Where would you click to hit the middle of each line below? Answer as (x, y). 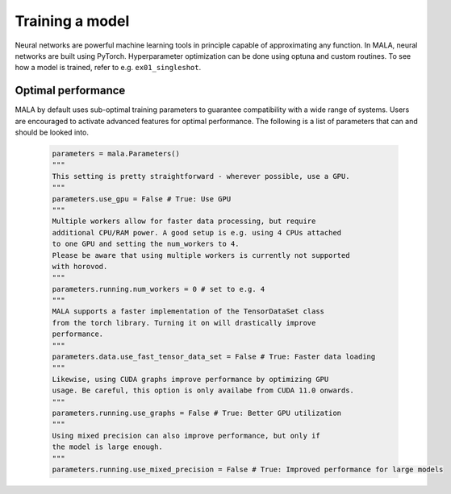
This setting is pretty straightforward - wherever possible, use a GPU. (201, 176)
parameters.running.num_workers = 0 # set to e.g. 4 (159, 289)
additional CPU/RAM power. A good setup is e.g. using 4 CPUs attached (197, 232)
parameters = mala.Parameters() (116, 154)
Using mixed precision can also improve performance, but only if (186, 436)
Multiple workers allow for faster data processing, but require (184, 221)
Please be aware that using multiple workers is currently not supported (201, 255)
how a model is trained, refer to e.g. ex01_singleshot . (108, 68)
